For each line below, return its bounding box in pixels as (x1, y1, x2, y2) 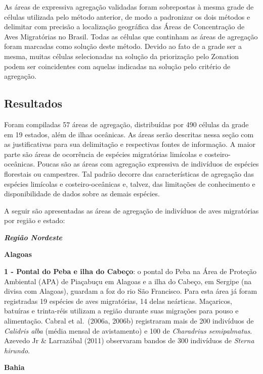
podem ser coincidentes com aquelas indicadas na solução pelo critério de (4, 61, 231, 71)
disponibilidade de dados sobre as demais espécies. (4, 188, 160, 199)
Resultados (4, 95, 62, 111)
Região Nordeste (4, 232, 62, 242)
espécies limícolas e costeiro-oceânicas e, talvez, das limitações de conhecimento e (4, 178, 255, 189)
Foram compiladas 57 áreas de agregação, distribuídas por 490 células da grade (4, 119, 249, 129)
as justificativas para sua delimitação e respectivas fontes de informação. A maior (4, 139, 255, 149)
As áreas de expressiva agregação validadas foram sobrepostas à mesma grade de (4, 2, 254, 12)
